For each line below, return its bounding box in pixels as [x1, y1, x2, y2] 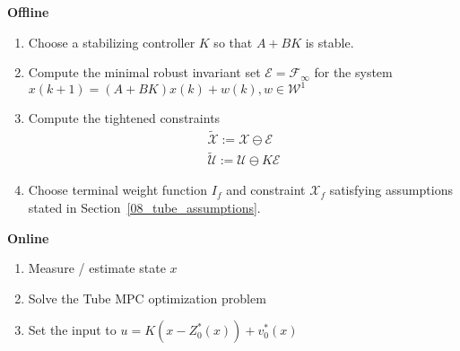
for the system [314, 63, 393, 82]
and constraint [226, 180, 306, 199]
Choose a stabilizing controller [28, 32, 195, 51]
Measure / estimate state [28, 259, 166, 277]
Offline [7, 3, 49, 21]
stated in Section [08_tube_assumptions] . [28, 197, 261, 216]
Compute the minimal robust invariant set [28, 63, 261, 82]
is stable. [305, 32, 354, 51]
